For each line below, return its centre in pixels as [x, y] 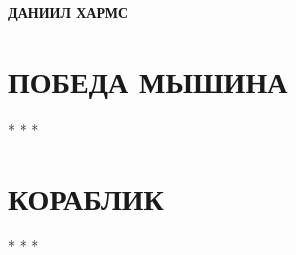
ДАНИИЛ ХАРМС [68, 12]
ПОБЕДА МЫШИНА [148, 80]
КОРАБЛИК [86, 197]
